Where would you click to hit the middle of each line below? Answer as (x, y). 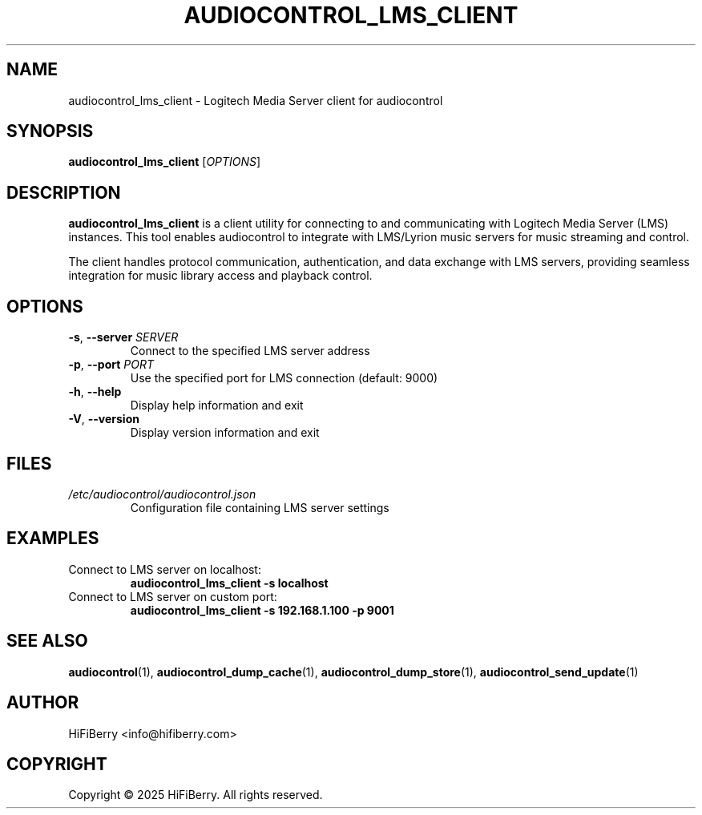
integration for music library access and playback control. (220, 276)
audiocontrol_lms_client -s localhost (229, 583)
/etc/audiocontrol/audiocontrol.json (162, 494)
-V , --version (104, 419)
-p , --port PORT (111, 365)
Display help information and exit (217, 405)
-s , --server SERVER (123, 337)
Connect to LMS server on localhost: (165, 569)
